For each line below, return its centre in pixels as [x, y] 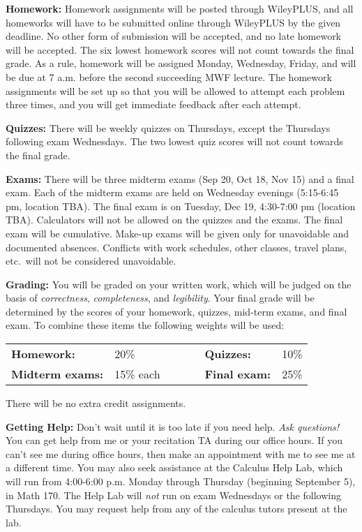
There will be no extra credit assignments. [96, 403]
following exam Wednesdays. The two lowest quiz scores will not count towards [174, 141]
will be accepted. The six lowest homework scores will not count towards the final [180, 49]
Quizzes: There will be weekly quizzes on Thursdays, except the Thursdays [168, 127]
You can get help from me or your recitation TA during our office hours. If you [174, 440]
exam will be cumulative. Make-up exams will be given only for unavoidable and [178, 233]
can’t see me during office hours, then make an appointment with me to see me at [181, 453]
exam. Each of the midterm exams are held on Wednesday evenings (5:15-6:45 [172, 192]
